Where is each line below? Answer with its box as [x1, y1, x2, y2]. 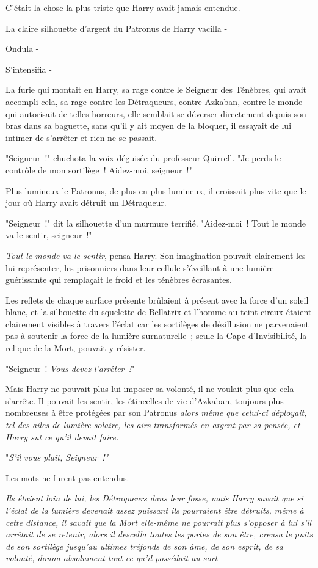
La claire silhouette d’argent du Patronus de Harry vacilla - [5, 21, 228, 34]
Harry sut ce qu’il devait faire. [5, 430, 119, 443]
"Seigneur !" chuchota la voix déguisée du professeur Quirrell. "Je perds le [5, 151, 281, 164]
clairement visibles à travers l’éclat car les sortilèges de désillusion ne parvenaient [5, 317, 309, 330]
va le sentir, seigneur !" [5, 228, 92, 241]
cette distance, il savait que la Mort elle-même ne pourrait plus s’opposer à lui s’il [5, 515, 312, 528]
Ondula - [5, 42, 39, 55]
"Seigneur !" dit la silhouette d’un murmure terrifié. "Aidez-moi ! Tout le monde [5, 216, 306, 229]
